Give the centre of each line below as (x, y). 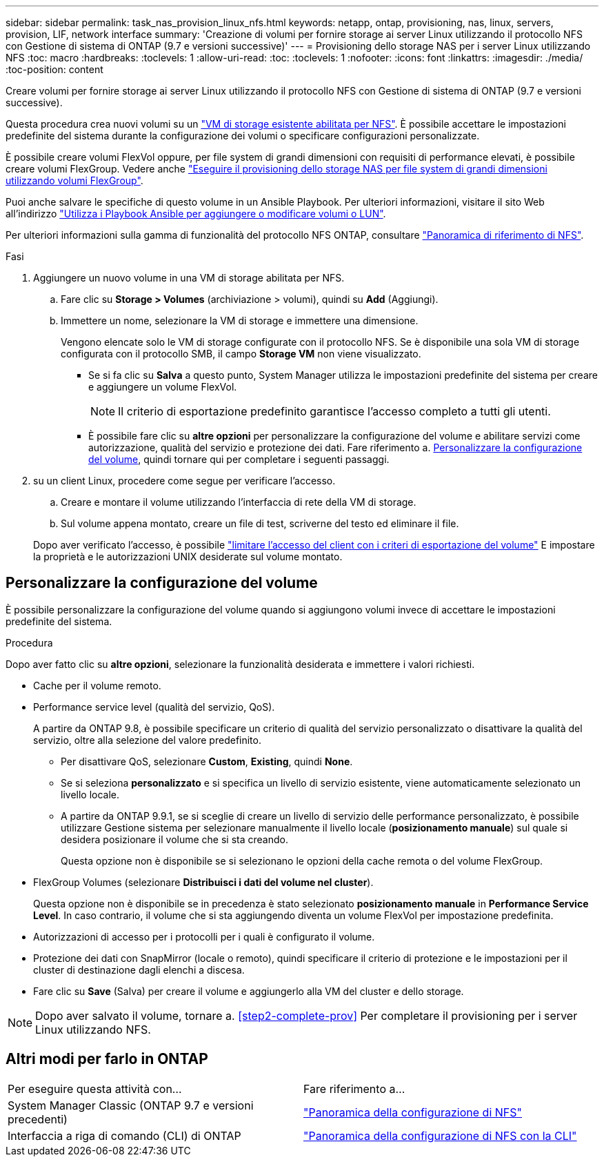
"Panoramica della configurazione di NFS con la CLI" (440, 1135)
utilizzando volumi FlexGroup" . (74, 180)
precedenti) (38, 1119)
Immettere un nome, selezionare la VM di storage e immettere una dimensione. (240, 321)
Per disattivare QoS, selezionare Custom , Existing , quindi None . (207, 761)
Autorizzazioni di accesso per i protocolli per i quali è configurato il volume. (204, 936)
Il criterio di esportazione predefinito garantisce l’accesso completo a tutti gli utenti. (334, 411)
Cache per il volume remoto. (97, 685)
